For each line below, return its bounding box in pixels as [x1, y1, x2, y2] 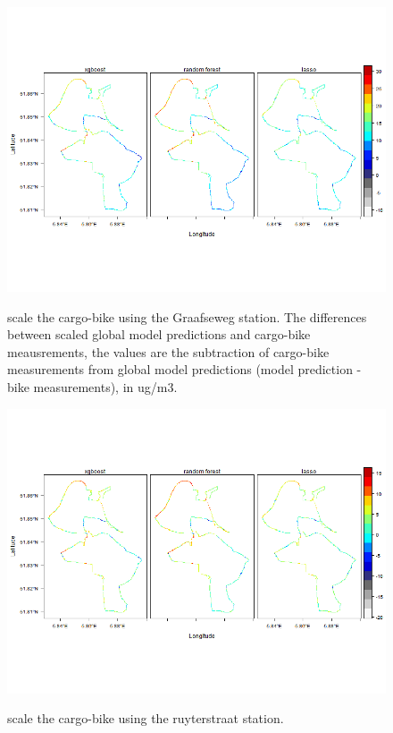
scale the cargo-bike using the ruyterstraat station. [7, 709, 284, 728]
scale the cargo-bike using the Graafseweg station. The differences [7, 307, 367, 326]
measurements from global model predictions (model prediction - [7, 360, 362, 379]
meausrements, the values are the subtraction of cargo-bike [7, 342, 330, 361]
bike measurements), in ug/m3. [7, 377, 178, 396]
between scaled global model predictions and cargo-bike [7, 325, 311, 344]
